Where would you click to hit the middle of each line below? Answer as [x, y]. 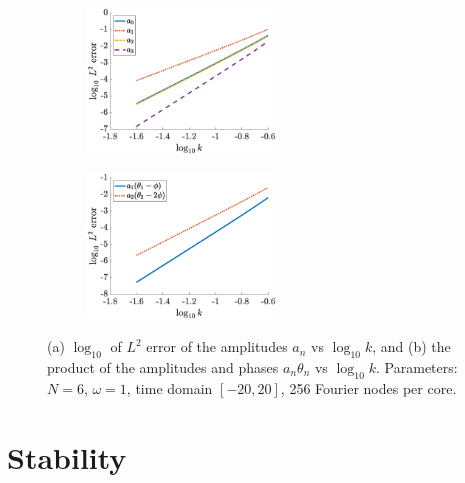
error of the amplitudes [217, 346]
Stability [67, 456]
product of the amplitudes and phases [163, 366]
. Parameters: [417, 366]
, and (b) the [411, 346]
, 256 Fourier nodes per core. [368, 387]
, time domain [169, 387]
